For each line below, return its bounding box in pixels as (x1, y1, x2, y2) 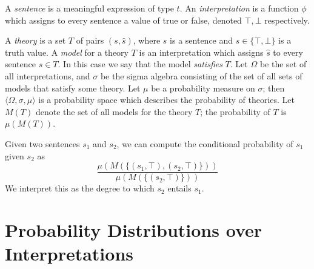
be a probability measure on (151, 81, 255, 94)
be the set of (259, 58, 307, 70)
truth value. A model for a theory (5, 45, 129, 58)
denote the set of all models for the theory (35, 105, 193, 118)
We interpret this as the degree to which (5, 182, 155, 194)
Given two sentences (5, 137, 80, 150)
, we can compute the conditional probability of (116, 137, 293, 150)
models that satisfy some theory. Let (5, 81, 141, 94)
